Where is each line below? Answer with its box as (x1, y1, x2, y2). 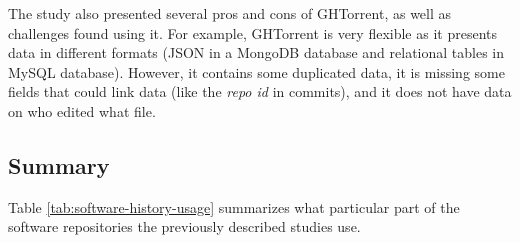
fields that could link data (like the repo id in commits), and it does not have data (8, 81, 512, 102)
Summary (8, 149, 110, 180)
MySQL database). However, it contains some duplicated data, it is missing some (8, 61, 505, 82)
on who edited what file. (8, 100, 156, 121)
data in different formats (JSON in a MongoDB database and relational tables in (8, 42, 505, 63)
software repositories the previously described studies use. (8, 216, 361, 237)
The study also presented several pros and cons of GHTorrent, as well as (8, 3, 452, 23)
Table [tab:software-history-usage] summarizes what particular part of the (8, 196, 460, 217)
